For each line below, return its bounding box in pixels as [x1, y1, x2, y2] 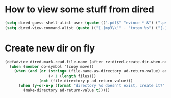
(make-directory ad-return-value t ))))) [23, 88, 110, 93]
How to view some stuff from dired [5, 4, 154, 15]
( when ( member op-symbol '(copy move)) [9, 64, 94, 69]
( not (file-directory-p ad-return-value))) [39, 78, 133, 84]
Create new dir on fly [5, 42, 95, 54]
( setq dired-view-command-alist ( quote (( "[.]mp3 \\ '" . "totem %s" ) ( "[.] [5, 25, 167, 30]
